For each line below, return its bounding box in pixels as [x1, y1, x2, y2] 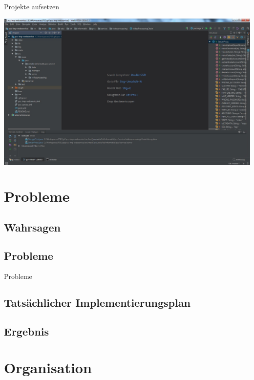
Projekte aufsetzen [4, 1, 60, 11]
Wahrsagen [4, 219, 61, 234]
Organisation [4, 357, 92, 377]
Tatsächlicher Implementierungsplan [4, 295, 190, 310]
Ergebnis [4, 324, 49, 339]
